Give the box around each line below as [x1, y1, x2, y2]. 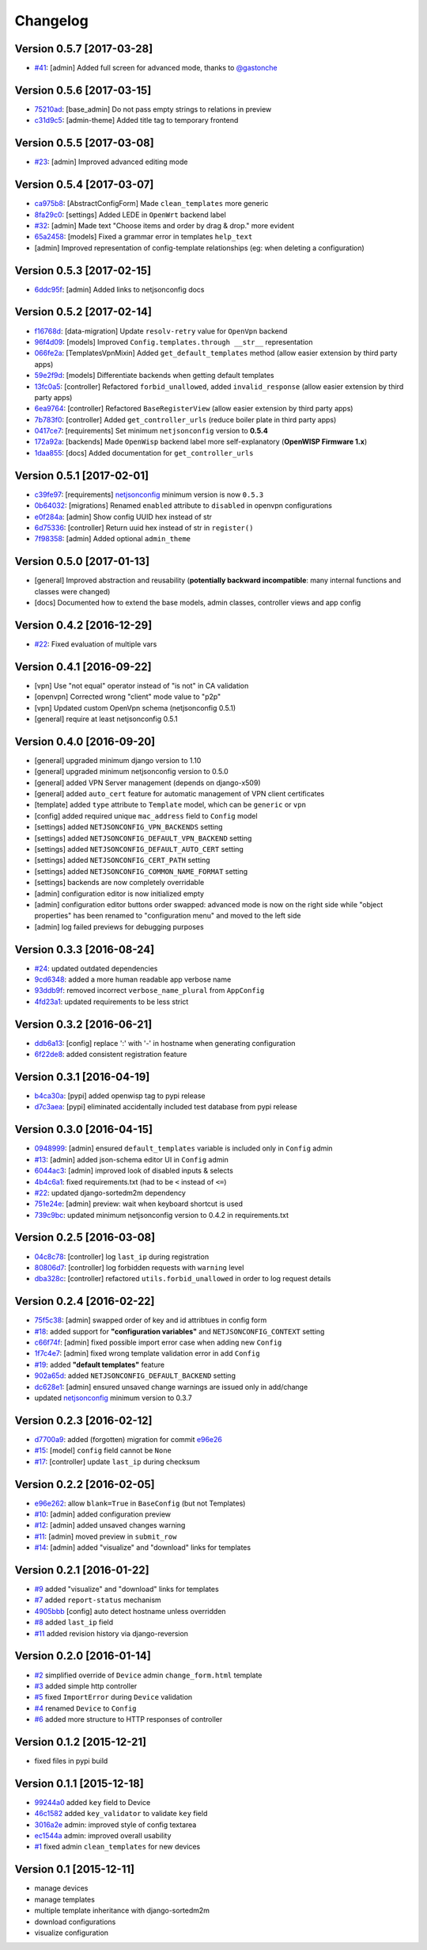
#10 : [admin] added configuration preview [34, 1509, 172, 1519]
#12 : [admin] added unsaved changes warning [34, 1521, 186, 1530]
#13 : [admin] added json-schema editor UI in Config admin [34, 1154, 229, 1164]
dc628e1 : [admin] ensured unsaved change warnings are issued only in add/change [34, 1382, 308, 1391]
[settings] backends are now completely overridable [34, 878, 205, 887]
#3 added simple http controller [34, 1681, 138, 1691]
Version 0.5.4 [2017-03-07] [14, 178, 154, 192]
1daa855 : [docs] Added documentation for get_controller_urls [34, 448, 254, 457]
